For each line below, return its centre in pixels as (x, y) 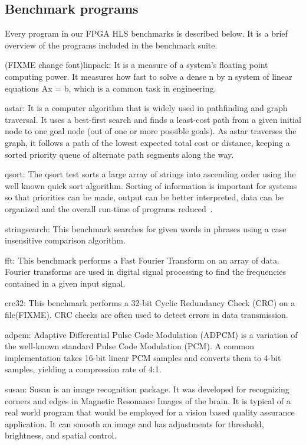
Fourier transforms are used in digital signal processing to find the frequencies (146, 272)
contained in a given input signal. (65, 283)
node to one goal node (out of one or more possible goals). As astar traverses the (151, 131)
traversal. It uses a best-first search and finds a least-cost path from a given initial (153, 119)
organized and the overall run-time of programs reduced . (109, 208)
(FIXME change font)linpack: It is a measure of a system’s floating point (136, 65)
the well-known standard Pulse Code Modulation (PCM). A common (129, 346)
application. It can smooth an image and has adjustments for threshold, (134, 423)
